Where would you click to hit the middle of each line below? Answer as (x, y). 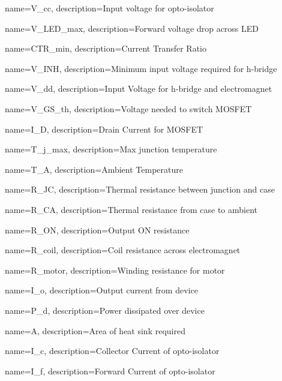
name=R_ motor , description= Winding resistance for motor (115, 270)
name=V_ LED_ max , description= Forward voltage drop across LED (132, 28)
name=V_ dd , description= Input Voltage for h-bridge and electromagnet (139, 88)
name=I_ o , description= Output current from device (101, 290)
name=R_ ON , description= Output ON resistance (97, 229)
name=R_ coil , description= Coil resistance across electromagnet (123, 250)
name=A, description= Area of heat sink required (95, 330)
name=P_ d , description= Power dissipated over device (105, 310)
